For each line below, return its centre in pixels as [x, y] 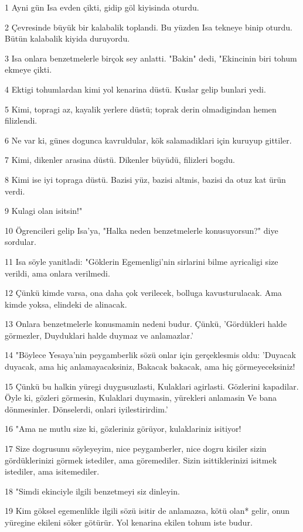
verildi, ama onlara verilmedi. [57, 273]
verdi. [15, 191]
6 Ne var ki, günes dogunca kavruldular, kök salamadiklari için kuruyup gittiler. [148, 140]
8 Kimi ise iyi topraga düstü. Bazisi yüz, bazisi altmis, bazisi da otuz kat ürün [145, 179]
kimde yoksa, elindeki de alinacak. [66, 304]
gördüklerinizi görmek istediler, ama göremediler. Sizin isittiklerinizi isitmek [141, 460]
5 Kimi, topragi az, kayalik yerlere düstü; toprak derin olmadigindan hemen [141, 109]
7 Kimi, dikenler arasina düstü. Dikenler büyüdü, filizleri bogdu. [120, 160]
